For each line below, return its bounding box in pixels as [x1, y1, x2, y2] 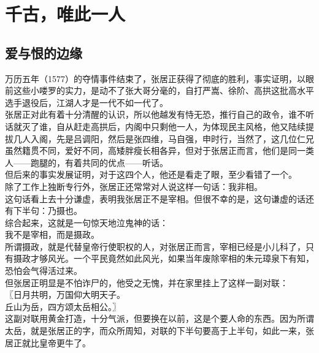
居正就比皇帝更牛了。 [5, 336, 91, 349]
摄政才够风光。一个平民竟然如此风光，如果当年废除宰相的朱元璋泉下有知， [13, 252, 314, 265]
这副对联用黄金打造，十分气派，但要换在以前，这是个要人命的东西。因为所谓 [5, 312, 314, 325]
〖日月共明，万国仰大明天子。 [5, 288, 125, 301]
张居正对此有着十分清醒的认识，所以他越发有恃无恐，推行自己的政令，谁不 [5, 108, 306, 121]
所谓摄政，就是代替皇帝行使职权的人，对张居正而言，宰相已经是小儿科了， [5, 240, 306, 252]
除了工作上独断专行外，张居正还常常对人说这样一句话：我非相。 [5, 180, 263, 192]
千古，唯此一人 [5, 1, 126, 26]
